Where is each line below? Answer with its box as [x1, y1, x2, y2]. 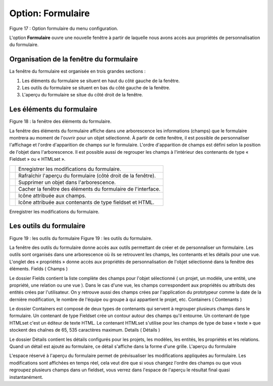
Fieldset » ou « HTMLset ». [9, 156, 66, 162]
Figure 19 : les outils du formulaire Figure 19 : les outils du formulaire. [9, 235, 153, 241]
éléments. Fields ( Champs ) [9, 266, 68, 272]
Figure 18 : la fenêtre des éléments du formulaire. [9, 118, 112, 124]
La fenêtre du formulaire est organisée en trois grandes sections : [9, 68, 146, 75]
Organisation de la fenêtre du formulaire [9, 55, 139, 63]
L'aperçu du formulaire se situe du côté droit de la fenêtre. [22, 92, 144, 98]
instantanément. [9, 374, 43, 380]
